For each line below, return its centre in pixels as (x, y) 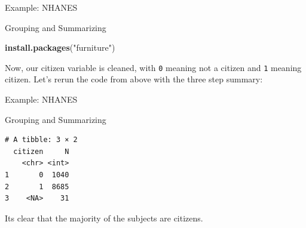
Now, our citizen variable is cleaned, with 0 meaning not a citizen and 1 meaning (153, 67)
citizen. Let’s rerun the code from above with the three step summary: (134, 79)
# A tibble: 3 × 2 (41, 140)
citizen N (41, 151)
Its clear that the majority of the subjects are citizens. (104, 218)
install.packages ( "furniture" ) (60, 47)
